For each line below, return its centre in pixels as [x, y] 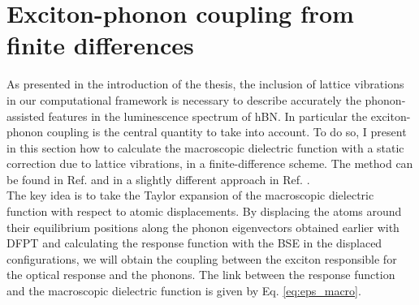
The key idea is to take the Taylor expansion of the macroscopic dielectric [190, 195]
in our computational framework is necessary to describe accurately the [184, 99]
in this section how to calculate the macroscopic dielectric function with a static [205, 147]
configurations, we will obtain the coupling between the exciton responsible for [202, 258]
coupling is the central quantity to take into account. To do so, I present [227, 132]
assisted [26, 116]
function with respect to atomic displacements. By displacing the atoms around [204, 211]
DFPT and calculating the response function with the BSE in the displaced [194, 243]
